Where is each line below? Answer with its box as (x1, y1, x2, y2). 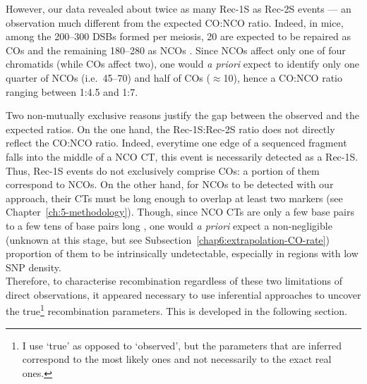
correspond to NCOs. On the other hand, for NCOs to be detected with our (6, 177, 334, 192)
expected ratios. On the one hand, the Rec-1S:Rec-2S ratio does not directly (6, 121, 335, 136)
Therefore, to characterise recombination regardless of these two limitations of (6, 273, 343, 288)
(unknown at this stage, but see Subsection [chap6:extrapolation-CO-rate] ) (6, 232, 330, 247)
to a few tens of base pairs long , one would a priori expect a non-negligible (6, 218, 332, 233)
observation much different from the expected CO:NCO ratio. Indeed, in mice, (6, 15, 344, 30)
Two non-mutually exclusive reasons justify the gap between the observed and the (6, 108, 359, 123)
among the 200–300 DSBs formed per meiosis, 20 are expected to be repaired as (6, 29, 351, 44)
